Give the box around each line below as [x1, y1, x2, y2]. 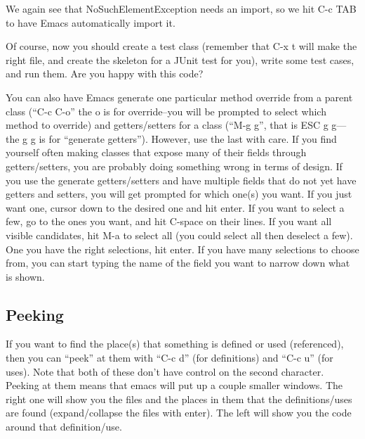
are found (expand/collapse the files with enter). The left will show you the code [6, 405, 352, 420]
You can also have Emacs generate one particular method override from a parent [6, 89, 353, 104]
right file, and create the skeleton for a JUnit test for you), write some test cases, [6, 52, 354, 67]
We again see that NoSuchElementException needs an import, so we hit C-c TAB [6, 1, 357, 15]
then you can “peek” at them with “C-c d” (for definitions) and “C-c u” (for [6, 350, 333, 365]
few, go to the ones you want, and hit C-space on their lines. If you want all [6, 214, 332, 229]
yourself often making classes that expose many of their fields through [6, 145, 307, 160]
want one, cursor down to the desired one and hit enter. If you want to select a [6, 200, 345, 215]
